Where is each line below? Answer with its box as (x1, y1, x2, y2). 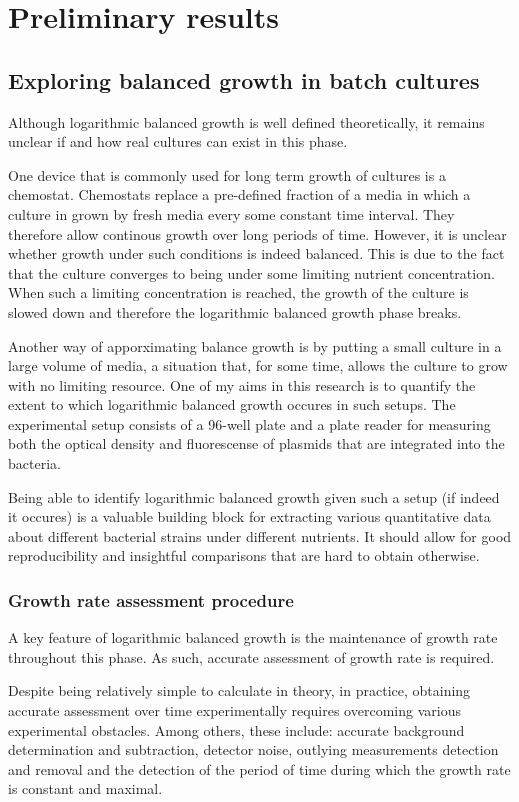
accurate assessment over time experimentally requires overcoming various (8, 700, 461, 721)
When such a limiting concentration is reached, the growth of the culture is (8, 282, 469, 303)
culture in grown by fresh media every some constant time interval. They (8, 203, 455, 224)
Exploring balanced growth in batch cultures (8, 64, 480, 95)
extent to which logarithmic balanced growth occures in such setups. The (8, 394, 456, 415)
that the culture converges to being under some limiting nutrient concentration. (8, 262, 495, 283)
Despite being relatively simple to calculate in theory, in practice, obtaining (8, 680, 471, 701)
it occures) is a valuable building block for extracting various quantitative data (8, 506, 491, 527)
